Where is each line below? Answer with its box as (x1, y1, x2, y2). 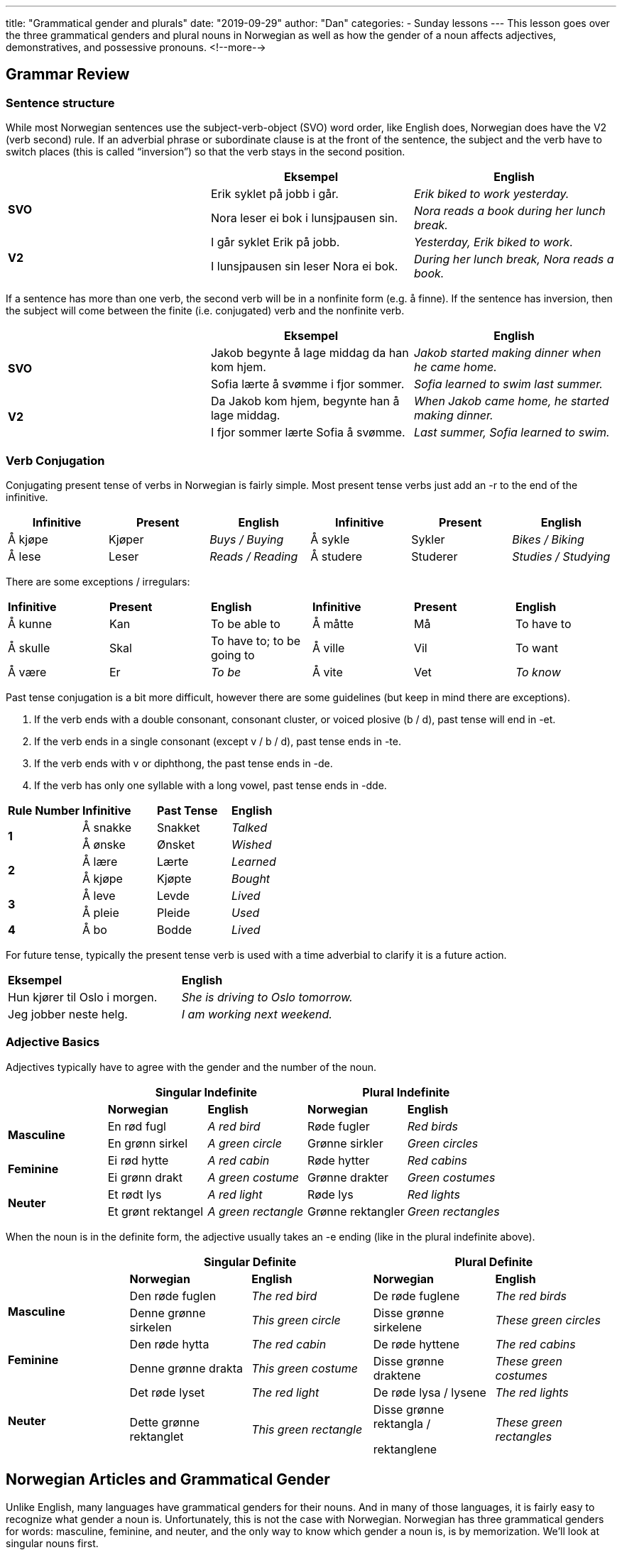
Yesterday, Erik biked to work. (413, 235, 573, 250)
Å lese (8, 549, 41, 564)
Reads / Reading (209, 549, 298, 564)
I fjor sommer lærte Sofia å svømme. (210, 425, 405, 440)
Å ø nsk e (82, 837, 126, 852)
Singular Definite (204, 1254, 297, 1269)
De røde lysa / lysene (373, 1385, 486, 1400)
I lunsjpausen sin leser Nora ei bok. (210, 259, 398, 274)
